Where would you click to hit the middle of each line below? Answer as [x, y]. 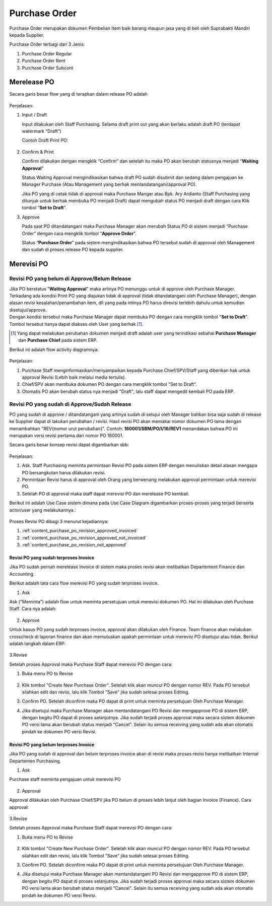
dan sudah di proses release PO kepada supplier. [73, 250]
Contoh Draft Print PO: [45, 141]
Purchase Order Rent [44, 61]
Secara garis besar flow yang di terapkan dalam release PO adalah [79, 94]
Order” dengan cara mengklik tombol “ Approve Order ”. [79, 233]
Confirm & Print [38, 152]
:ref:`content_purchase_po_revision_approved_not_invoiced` [84, 538]
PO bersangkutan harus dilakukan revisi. [64, 472]
